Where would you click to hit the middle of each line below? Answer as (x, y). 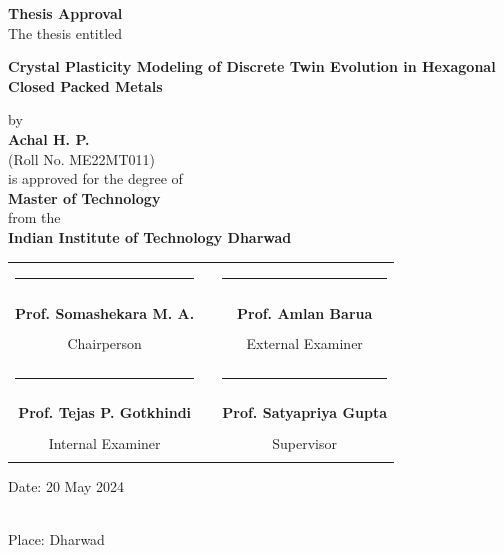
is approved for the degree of (95, 178)
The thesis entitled (65, 32)
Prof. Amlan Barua (305, 312)
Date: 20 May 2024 (66, 485)
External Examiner (304, 342)
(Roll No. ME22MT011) (82, 158)
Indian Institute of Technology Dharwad (150, 236)
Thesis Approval (65, 13)
